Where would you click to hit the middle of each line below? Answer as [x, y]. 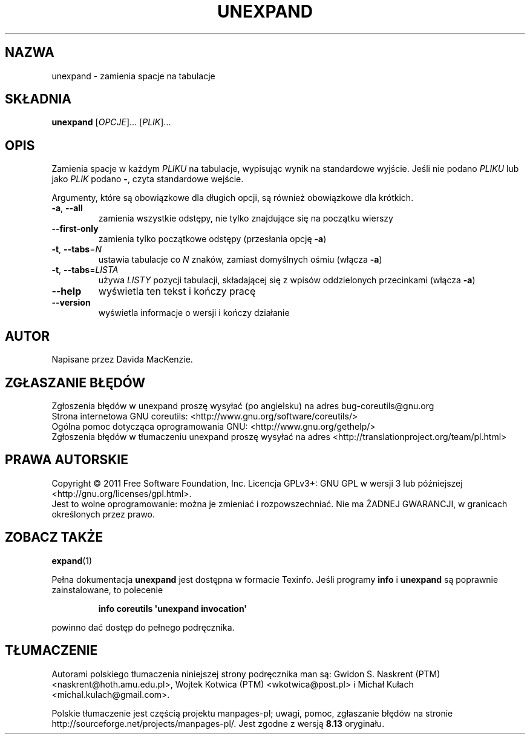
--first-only [75, 229]
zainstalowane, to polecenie [107, 590]
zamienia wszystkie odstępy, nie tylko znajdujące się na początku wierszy [246, 218]
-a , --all [67, 208]
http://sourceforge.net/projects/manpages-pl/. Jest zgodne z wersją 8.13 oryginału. [218, 723]
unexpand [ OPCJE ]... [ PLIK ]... [111, 122]
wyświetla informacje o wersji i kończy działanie [194, 313]
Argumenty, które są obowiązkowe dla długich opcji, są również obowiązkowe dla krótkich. [233, 198]
